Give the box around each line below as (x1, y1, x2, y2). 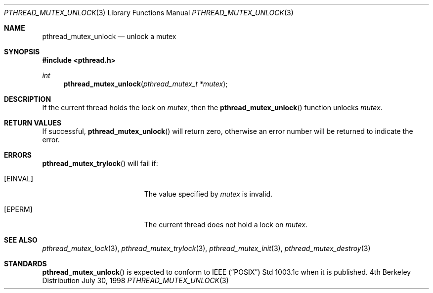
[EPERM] (4, 205, 33, 213)
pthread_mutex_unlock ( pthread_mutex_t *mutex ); (63, 80, 228, 88)
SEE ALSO (4, 236, 38, 244)
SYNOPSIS (4, 47, 40, 56)
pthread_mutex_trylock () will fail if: (42, 159, 158, 167)
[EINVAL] (4, 174, 34, 183)
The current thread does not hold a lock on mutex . (144, 220, 308, 229)
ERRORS (4, 151, 32, 159)
